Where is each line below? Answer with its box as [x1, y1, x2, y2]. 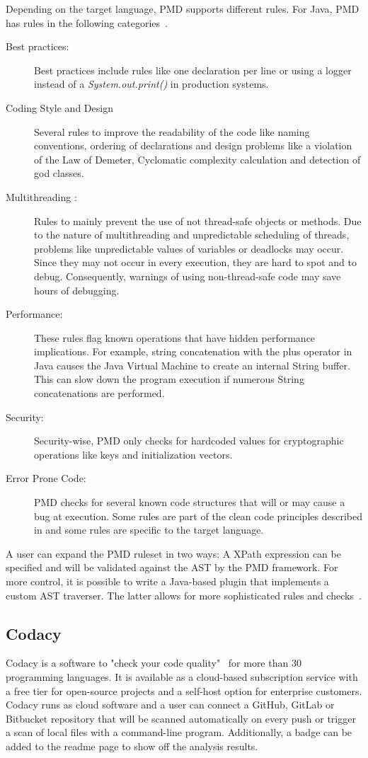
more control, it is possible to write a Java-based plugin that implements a [6, 574, 329, 588]
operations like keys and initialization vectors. [34, 447, 233, 461]
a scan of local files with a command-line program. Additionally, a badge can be [6, 725, 352, 740]
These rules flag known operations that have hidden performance [34, 330, 316, 345]
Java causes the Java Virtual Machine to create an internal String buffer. [34, 357, 350, 372]
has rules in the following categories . [6, 15, 168, 30]
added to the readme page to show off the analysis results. [6, 738, 258, 753]
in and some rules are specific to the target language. [34, 522, 264, 537]
